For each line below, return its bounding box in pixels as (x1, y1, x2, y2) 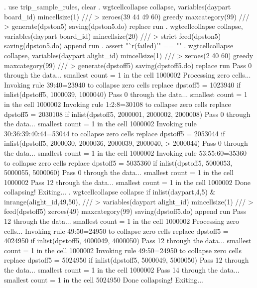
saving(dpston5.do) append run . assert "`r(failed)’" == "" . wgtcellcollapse (4, 40, 234, 51)
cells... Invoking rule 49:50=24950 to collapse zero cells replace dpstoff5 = (4, 225, 229, 236)
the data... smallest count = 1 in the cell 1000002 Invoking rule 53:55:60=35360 (4, 147, 247, 158)
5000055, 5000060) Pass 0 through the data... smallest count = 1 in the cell (4, 167, 234, 178)
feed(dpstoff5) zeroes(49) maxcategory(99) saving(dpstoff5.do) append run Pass (4, 206, 247, 216)
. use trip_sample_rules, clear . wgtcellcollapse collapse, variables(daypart (4, 1, 231, 11)
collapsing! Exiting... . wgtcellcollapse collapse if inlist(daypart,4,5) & (4, 187, 216, 197)
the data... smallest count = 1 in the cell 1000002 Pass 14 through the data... (4, 265, 240, 275)
